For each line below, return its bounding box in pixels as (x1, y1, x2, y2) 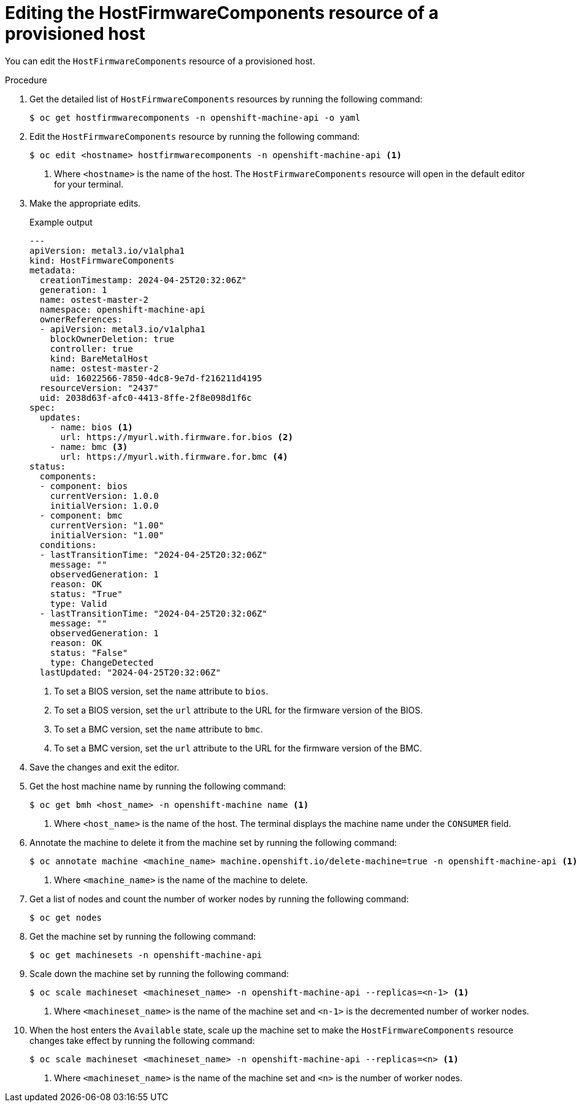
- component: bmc (39, 510, 123, 520)
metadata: (29, 265, 76, 275)
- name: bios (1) (50, 422, 133, 432)
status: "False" (50, 647, 128, 658)
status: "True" (50, 588, 123, 599)
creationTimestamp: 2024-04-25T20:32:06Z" (39, 275, 247, 285)
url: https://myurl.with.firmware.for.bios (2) (60, 432, 293, 442)
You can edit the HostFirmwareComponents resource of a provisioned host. (5, 55, 315, 66)
